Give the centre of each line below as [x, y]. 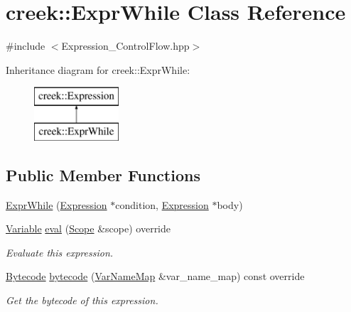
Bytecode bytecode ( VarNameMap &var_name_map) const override [155, 276]
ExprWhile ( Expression [56, 204]
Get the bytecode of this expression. [82, 300]
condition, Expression [162, 204]
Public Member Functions [103, 174]
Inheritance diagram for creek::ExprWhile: [98, 69]
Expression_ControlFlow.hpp [125, 46]
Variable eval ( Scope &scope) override [88, 228]
